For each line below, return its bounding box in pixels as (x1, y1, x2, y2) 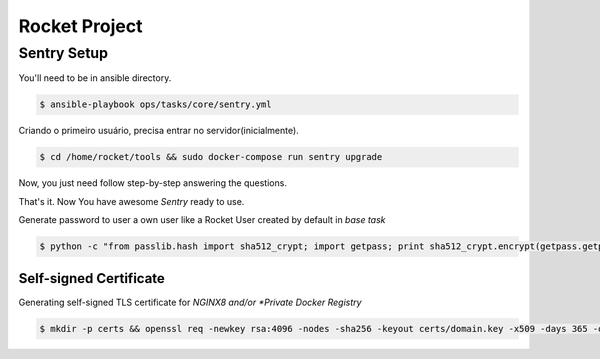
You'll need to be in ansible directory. (18, 72, 172, 84)
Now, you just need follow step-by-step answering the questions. (18, 177, 287, 189)
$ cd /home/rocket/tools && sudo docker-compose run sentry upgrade (39, 151, 383, 163)
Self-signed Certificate (18, 270, 165, 287)
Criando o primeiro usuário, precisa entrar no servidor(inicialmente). (18, 125, 299, 137)
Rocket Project (18, 15, 143, 37)
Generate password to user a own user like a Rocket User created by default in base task (18, 214, 386, 226)
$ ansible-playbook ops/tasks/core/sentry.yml (39, 99, 272, 110)
